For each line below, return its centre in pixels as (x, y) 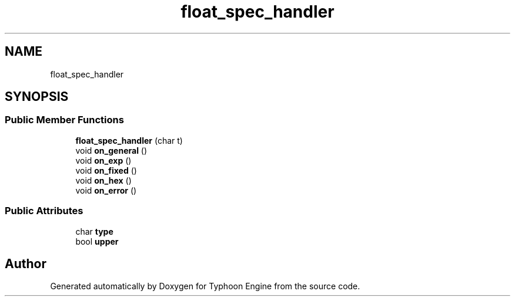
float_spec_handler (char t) (129, 140)
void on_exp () (103, 160)
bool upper (97, 241)
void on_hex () (103, 180)
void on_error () (106, 190)
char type (94, 231)
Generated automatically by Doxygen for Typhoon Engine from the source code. (205, 286)
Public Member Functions (64, 120)
